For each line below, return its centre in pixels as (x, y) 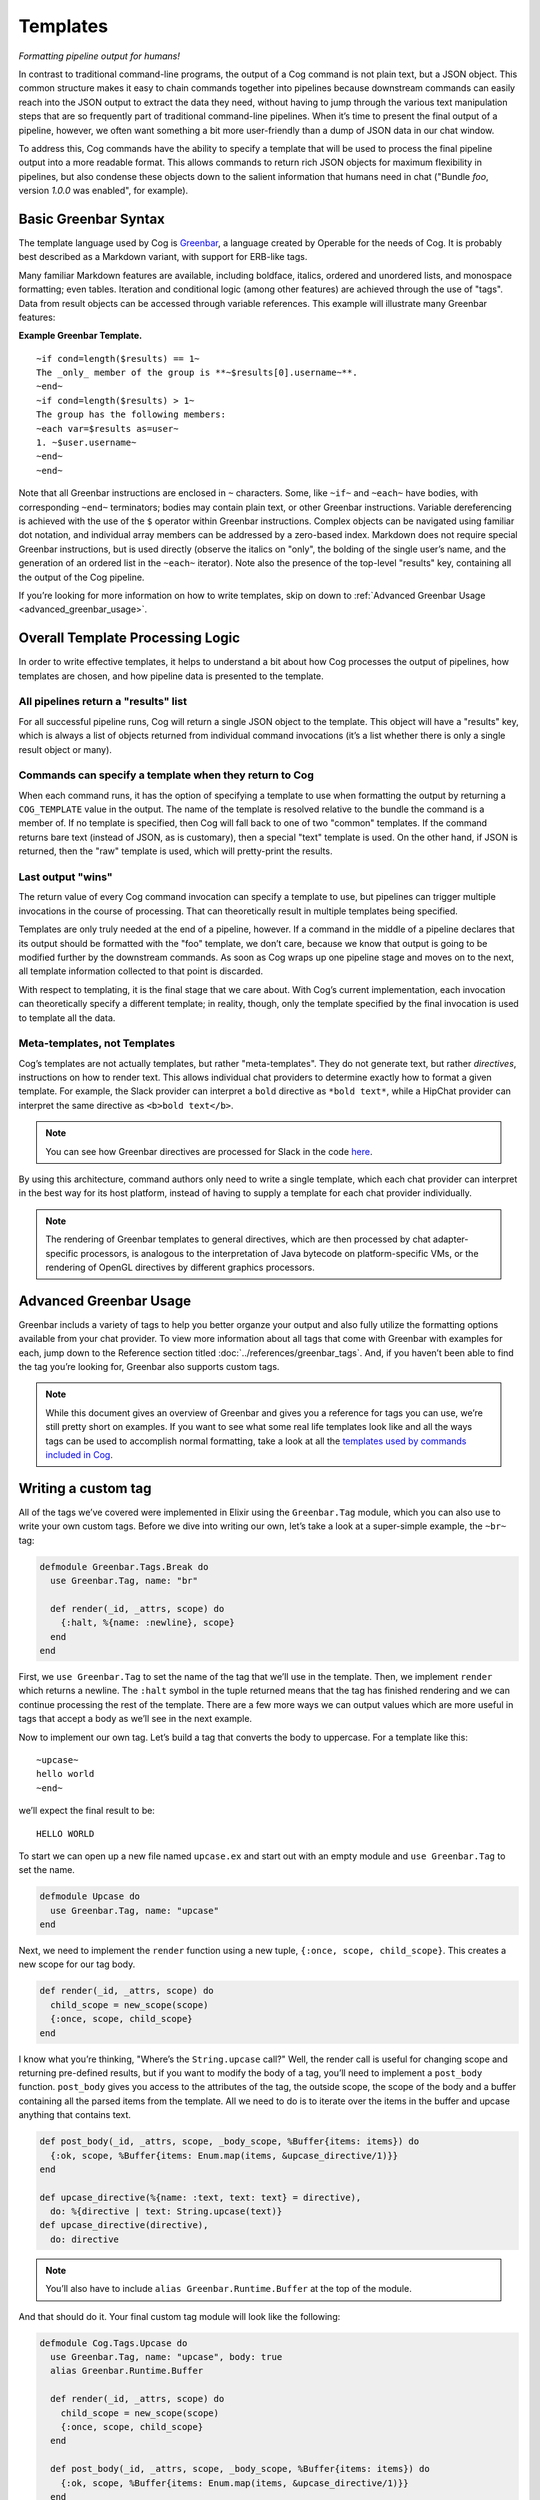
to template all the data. (67, 1017)
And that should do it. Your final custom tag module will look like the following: (179, 2316)
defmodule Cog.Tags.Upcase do (113, 2343)
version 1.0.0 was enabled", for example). (103, 191)
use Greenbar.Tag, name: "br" (124, 1581)
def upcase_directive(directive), (124, 2225)
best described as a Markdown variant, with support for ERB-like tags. (163, 257)
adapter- (450, 1239)
